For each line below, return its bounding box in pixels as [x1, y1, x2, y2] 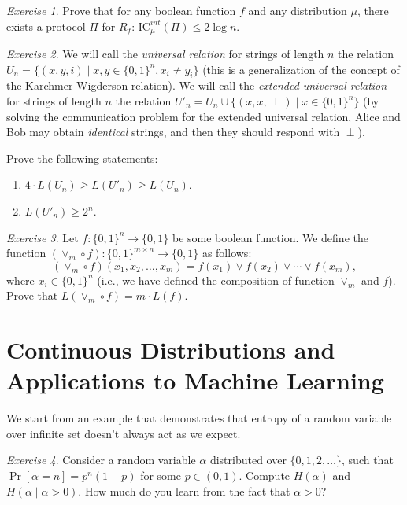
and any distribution [248, 2, 347, 18]
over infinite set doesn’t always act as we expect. [6, 425, 241, 441]
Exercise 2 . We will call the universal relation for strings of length [6, 46, 324, 62]
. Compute [239, 467, 290, 484]
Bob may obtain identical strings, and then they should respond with [6, 123, 340, 140]
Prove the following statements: [6, 149, 158, 166]
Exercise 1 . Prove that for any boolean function [6, 2, 236, 18]
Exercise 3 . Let [6, 229, 79, 245]
